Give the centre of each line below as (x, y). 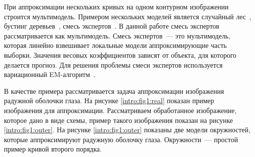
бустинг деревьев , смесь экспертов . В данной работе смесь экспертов (112, 26)
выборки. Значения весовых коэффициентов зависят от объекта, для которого (120, 55)
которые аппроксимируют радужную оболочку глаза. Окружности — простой (121, 139)
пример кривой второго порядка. (53, 149)
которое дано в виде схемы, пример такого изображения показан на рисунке (119, 120)
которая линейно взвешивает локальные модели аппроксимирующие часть (115, 45)
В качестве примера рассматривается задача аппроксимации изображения (114, 91)
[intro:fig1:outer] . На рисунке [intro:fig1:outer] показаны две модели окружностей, (127, 130)
